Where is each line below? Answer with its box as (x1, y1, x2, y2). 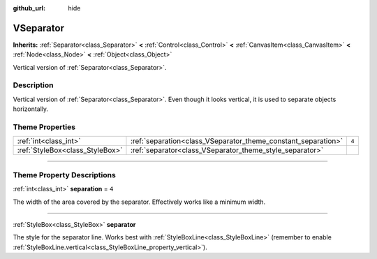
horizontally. (13, 105, 49, 113)
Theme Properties (13, 122, 76, 132)
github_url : (13, 4, 45, 12)
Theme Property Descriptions (13, 170, 117, 179)
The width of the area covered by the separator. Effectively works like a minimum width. (13, 198, 266, 206)
